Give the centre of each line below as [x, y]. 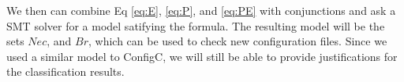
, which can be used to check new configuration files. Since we [238, 41]
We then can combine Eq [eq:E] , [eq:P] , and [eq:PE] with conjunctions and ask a [201, 10]
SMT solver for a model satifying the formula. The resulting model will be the [196, 25]
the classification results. [65, 71]
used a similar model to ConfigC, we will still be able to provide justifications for [202, 56]
